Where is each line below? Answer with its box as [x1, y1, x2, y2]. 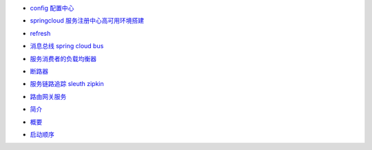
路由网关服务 [30, 92, 67, 100]
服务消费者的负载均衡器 [30, 54, 96, 63]
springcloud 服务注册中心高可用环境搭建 [30, 17, 145, 25]
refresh [30, 29, 51, 37]
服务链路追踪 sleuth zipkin [30, 80, 104, 88]
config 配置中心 [30, 4, 74, 12]
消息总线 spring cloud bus [30, 42, 104, 50]
